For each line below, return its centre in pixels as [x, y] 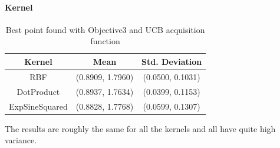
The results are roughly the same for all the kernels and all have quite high [140, 128]
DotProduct [38, 91]
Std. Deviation [172, 61]
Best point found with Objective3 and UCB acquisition [105, 29]
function [105, 41]
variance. [21, 140]
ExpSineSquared [38, 106]
